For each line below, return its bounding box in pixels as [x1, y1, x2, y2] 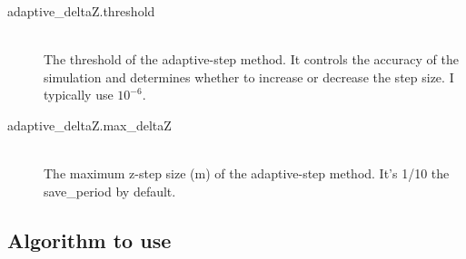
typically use [44, 85, 114, 104]
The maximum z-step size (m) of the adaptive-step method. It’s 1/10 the [44, 164, 450, 183]
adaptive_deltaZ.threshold [7, 2, 155, 20]
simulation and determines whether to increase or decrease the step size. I [44, 67, 454, 86]
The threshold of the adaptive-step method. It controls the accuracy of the [44, 50, 459, 69]
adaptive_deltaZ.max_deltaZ [7, 115, 172, 134]
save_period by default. [44, 181, 176, 200]
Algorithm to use [7, 225, 172, 254]
